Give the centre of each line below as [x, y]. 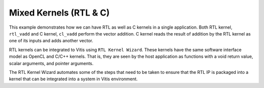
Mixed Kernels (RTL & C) [59, 13]
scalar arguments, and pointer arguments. [51, 63]
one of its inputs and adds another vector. [51, 41]
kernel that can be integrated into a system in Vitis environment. [73, 79]
